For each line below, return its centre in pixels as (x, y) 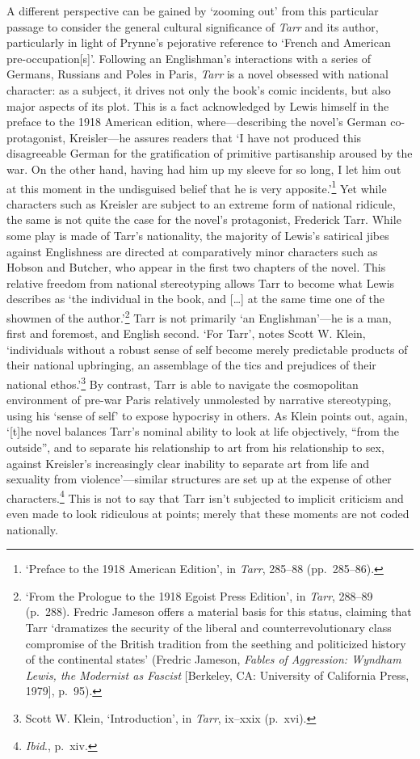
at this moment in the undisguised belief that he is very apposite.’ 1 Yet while (197, 187)
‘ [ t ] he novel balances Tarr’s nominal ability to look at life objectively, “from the (203, 431)
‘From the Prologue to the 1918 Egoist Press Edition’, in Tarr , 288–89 (199, 595)
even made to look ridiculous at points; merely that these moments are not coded (208, 514)
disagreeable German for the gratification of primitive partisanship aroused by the (210, 153)
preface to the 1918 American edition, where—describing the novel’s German (197, 122)
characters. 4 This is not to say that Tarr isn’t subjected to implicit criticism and (205, 496)
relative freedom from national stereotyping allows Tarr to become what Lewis (201, 283)
